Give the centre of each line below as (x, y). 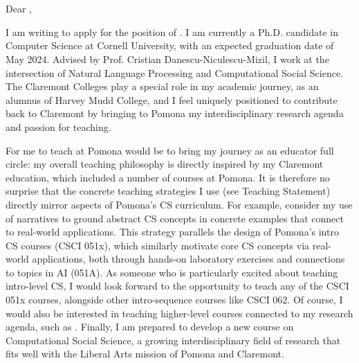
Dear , (19, 9)
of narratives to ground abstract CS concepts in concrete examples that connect (175, 218)
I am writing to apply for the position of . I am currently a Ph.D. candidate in (172, 32)
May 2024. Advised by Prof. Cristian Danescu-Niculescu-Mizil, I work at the (167, 59)
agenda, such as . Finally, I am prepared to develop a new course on (150, 327)
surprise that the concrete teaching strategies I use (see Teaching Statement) (168, 191)
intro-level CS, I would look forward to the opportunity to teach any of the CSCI (177, 286)
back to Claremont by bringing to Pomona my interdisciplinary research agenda (175, 113)
